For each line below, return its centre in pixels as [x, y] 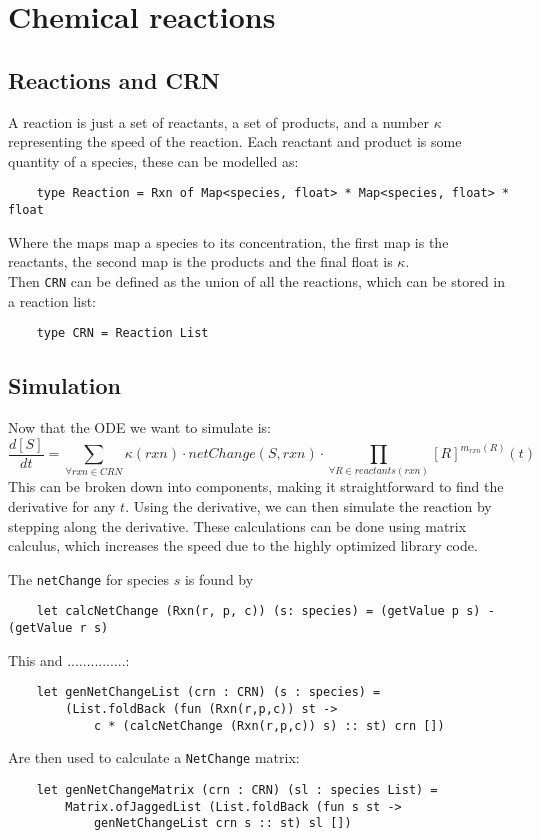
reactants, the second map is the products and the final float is [200, 261]
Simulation [65, 385]
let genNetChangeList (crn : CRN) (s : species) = [208, 692]
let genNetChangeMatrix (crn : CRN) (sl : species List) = [237, 789]
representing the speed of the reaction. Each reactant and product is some [235, 141]
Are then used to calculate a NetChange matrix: [154, 757]
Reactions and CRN [114, 79]
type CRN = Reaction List [122, 333]
